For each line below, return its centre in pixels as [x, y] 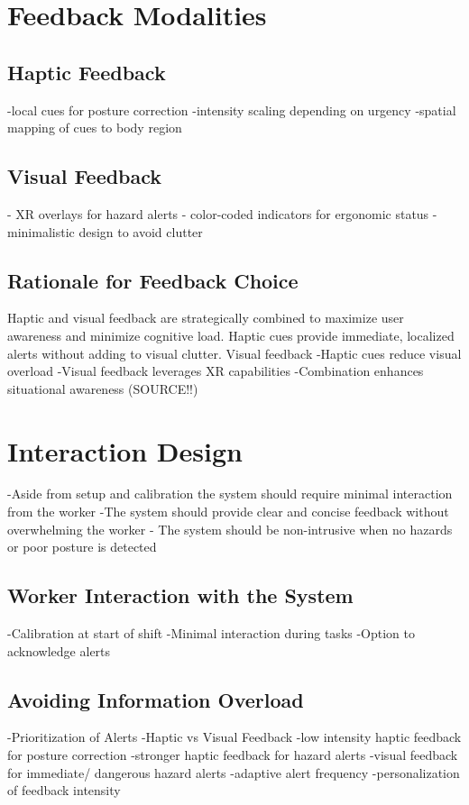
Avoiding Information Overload [156, 699]
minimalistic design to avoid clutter [105, 231]
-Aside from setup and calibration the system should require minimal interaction [230, 494]
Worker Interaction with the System [180, 595]
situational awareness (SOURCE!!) [103, 388]
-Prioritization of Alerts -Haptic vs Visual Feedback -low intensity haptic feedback [234, 737]
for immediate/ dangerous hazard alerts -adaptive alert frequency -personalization [234, 772]
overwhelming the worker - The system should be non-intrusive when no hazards [230, 529]
